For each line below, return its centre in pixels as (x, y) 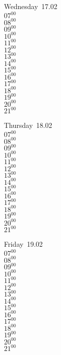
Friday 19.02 (24, 244)
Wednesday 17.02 (31, 6)
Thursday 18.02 (28, 125)
